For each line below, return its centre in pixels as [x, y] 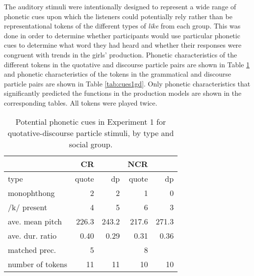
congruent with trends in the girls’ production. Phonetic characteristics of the [121, 54]
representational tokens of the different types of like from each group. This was [122, 26]
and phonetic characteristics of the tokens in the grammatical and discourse [118, 74]
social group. [91, 144]
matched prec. [32, 249]
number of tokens [38, 264]
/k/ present [28, 207]
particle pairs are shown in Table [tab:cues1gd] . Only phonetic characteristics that [127, 83]
